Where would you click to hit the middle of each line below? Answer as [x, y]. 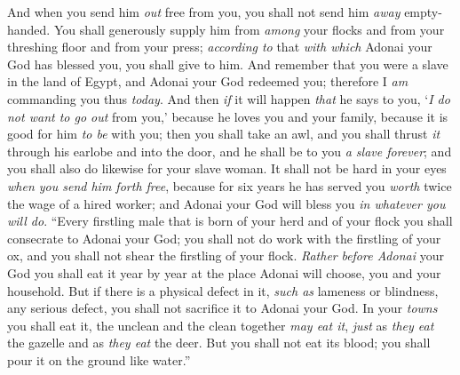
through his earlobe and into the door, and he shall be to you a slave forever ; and [230, 151]
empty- [423, 12]
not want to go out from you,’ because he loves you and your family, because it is [228, 116]
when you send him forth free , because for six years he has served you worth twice [230, 185]
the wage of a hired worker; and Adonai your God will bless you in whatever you [226, 203]
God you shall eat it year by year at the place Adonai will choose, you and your [224, 272]
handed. [29, 29]
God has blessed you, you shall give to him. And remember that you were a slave [228, 64]
